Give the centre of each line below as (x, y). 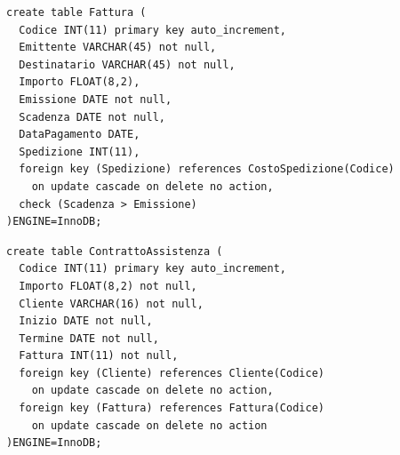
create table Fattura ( (76, 12)
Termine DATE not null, (89, 338)
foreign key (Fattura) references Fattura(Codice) (172, 408)
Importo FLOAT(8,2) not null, (108, 286)
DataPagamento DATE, (80, 135)
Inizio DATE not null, (86, 321)
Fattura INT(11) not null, (99, 356)
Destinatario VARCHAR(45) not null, (127, 64)
